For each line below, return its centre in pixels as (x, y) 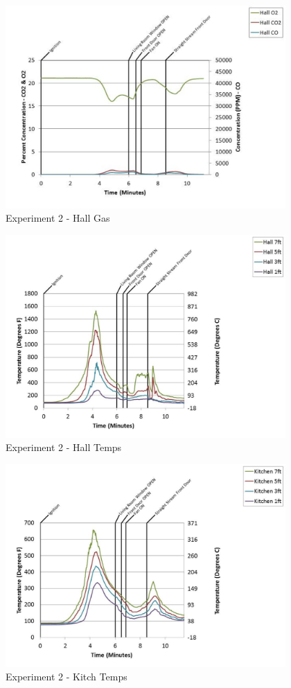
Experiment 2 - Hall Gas (58, 218)
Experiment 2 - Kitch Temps (67, 677)
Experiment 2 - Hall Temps (64, 447)
